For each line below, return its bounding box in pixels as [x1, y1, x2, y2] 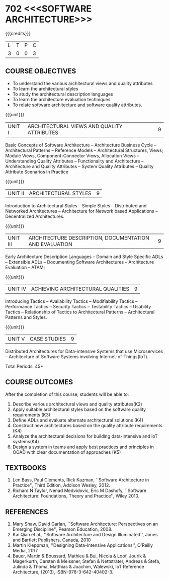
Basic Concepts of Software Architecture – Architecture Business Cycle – [5, 142, 157, 148]
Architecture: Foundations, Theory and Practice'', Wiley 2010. [12, 493, 140, 499]
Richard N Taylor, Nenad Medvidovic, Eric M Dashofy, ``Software [12, 487, 147, 493]
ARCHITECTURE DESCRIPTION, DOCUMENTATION [28, 234, 149, 241]
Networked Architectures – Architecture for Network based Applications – [5, 208, 158, 214]
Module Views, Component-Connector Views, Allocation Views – [5, 152, 139, 158]
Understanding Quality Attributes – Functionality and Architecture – [5, 158, 144, 164]
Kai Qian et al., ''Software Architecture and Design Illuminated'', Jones [12, 532, 158, 538]
